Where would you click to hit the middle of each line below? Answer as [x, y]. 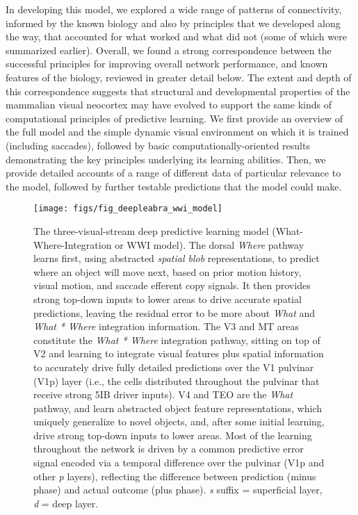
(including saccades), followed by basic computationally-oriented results [158, 145]
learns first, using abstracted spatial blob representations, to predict [177, 258]
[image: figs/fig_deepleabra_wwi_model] [128, 209]
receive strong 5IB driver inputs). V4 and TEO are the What [163, 394]
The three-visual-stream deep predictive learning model [151, 230]
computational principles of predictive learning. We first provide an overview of [174, 118]
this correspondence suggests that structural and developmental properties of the [178, 91]
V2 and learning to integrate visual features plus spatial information [179, 353]
